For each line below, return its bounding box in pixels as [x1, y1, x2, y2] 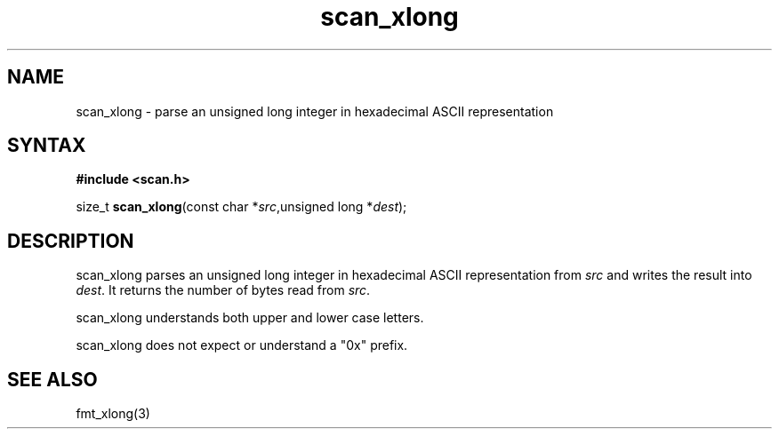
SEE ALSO [7, 368, 98, 391]
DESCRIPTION [7, 229, 134, 252]
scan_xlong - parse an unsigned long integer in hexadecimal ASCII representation [76, 103, 554, 119]
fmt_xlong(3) [76, 406, 150, 422]
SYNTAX [7, 134, 86, 157]
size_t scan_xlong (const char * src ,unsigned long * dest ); [76, 199, 407, 215]
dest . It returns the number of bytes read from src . [76, 282, 371, 298]
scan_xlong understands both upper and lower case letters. [76, 310, 424, 326]
